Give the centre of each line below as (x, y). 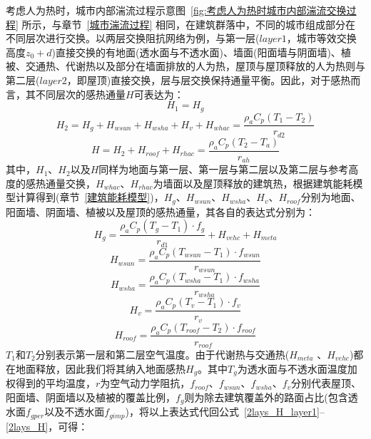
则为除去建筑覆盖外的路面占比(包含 (266, 397)
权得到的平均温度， (51, 383)
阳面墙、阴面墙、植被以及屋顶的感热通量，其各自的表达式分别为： (161, 211)
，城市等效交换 (321, 38)
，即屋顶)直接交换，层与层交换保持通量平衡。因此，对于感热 (209, 79)
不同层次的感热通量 (80, 94)
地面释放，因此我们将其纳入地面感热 (100, 368)
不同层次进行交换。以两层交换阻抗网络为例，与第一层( (133, 38)
